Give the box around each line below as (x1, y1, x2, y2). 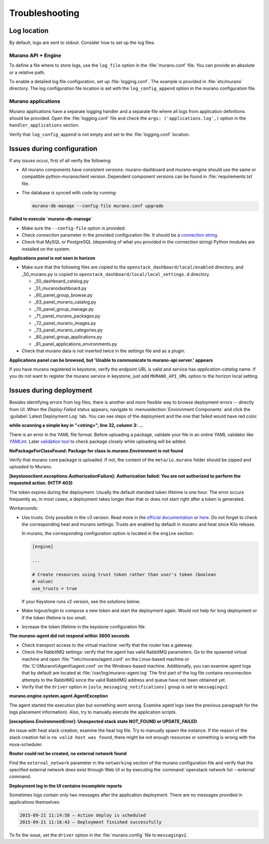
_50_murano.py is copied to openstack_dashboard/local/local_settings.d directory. (21, 271, 210, 277)
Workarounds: (9, 505, 38, 511)
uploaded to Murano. (9, 464, 52, 470)
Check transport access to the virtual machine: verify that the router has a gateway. (21, 642, 193, 648)
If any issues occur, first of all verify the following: (9, 157, 112, 163)
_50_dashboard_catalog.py (34, 278, 89, 284)
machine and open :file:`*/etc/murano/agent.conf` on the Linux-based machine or (21, 656, 189, 662)
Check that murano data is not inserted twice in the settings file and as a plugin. (21, 348, 186, 354)
